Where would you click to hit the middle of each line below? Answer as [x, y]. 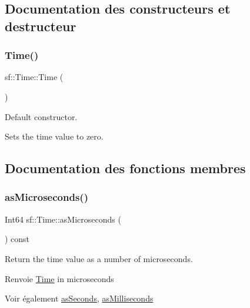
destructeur [41, 26]
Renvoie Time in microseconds [59, 278]
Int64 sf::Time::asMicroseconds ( [63, 219]
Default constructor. [41, 116]
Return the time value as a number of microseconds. [99, 258]
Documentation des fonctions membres [125, 168]
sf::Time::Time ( [34, 77]
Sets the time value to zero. [54, 136]
